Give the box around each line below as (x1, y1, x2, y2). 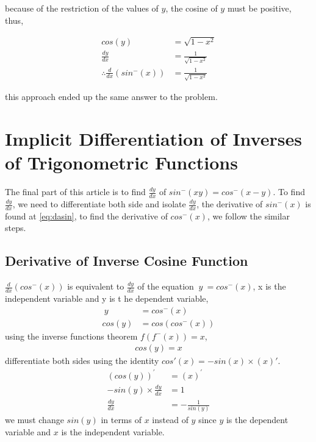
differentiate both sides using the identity (5, 354, 159, 367)
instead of (152, 413, 189, 426)
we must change (5, 413, 64, 426)
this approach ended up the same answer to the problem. (5, 90, 218, 103)
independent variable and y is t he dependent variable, (5, 292, 209, 305)
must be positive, (227, 2, 292, 14)
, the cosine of (165, 2, 218, 14)
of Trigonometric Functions (5, 150, 238, 175)
